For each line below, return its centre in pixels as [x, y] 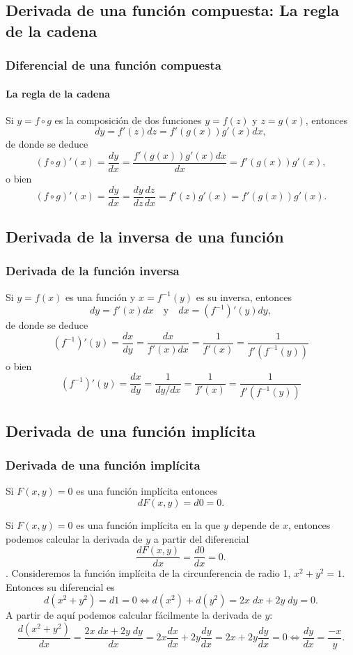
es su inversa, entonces [244, 296]
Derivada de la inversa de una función [145, 237]
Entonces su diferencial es [60, 586]
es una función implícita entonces [147, 491]
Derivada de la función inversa [93, 271]
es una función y [100, 296]
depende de [256, 524]
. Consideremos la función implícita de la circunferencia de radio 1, [148, 573]
